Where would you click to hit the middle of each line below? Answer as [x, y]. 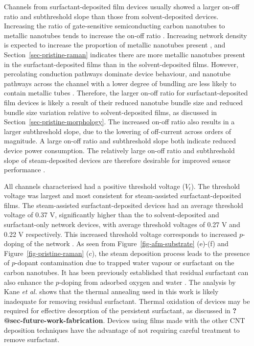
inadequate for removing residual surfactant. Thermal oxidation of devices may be [127, 301]
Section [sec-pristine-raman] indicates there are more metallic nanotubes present [125, 54]
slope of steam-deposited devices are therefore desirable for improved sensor [117, 160]
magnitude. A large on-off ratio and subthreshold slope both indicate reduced [120, 141]
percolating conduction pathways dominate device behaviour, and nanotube [117, 74]
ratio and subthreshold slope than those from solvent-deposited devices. [111, 16]
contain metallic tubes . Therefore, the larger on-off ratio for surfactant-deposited [126, 93]
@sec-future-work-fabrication [54, 320]
